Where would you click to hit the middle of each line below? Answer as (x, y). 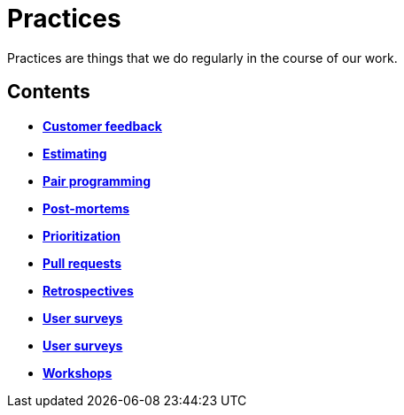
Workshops (78, 373)
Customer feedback (102, 126)
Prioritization (82, 235)
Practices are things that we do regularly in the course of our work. (202, 58)
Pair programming (97, 181)
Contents (49, 92)
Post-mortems (86, 208)
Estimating (75, 153)
